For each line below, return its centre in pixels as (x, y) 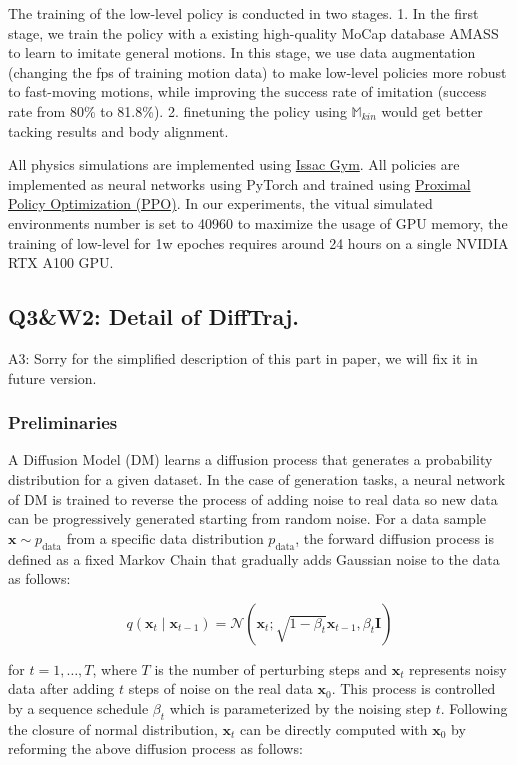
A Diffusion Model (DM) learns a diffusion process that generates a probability (250, 459)
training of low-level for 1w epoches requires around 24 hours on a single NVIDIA (258, 242)
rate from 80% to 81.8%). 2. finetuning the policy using (177, 110)
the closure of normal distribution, (113, 728)
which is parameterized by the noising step (300, 707)
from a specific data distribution (165, 537)
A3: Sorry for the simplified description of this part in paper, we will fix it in (243, 357)
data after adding (61, 688)
